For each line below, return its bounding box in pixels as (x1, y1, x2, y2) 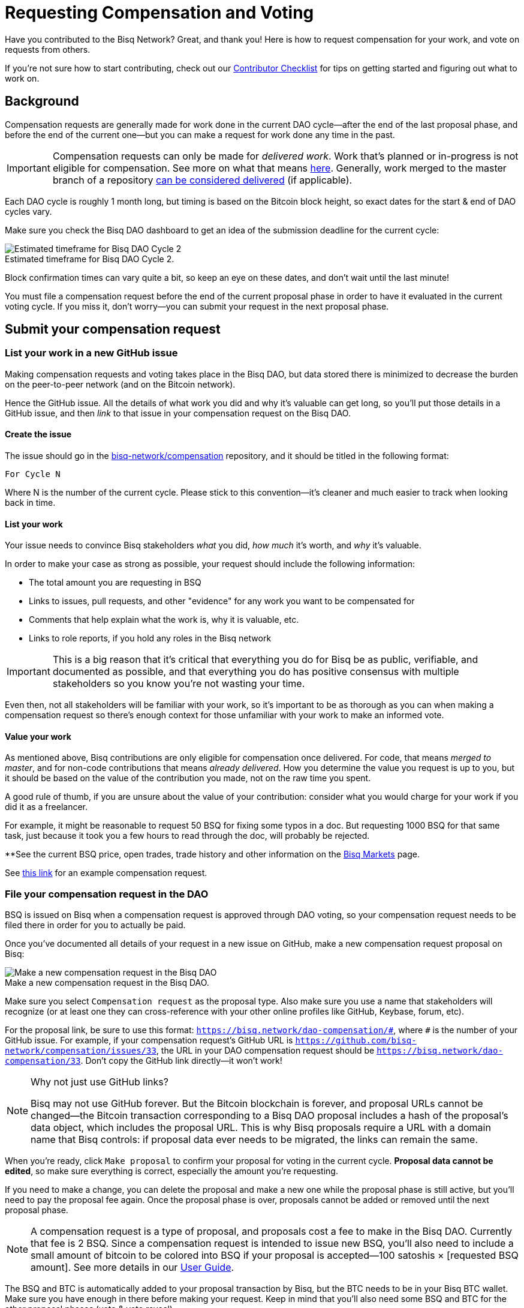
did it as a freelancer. (5, 802, 88, 812)
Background (5, 94, 79, 109)
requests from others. (5, 44, 91, 55)
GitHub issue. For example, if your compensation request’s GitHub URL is (5, 1035, 293, 1046)
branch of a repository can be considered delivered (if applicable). (52, 173, 353, 186)
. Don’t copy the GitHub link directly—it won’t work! (80, 1055, 282, 1066)
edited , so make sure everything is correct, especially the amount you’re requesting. (5, 1166, 338, 1177)
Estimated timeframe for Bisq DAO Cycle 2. (5, 253, 174, 264)
